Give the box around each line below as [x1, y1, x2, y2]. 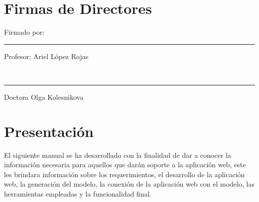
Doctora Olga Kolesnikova [4, 91, 84, 102]
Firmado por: [4, 27, 45, 37]
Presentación [4, 121, 94, 141]
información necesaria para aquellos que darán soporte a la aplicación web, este [4, 159, 246, 170]
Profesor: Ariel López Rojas [4, 51, 89, 61]
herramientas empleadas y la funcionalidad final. [4, 189, 152, 199]
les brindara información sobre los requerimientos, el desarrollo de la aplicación [4, 169, 245, 179]
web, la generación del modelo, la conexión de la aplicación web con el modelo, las [4, 179, 255, 189]
